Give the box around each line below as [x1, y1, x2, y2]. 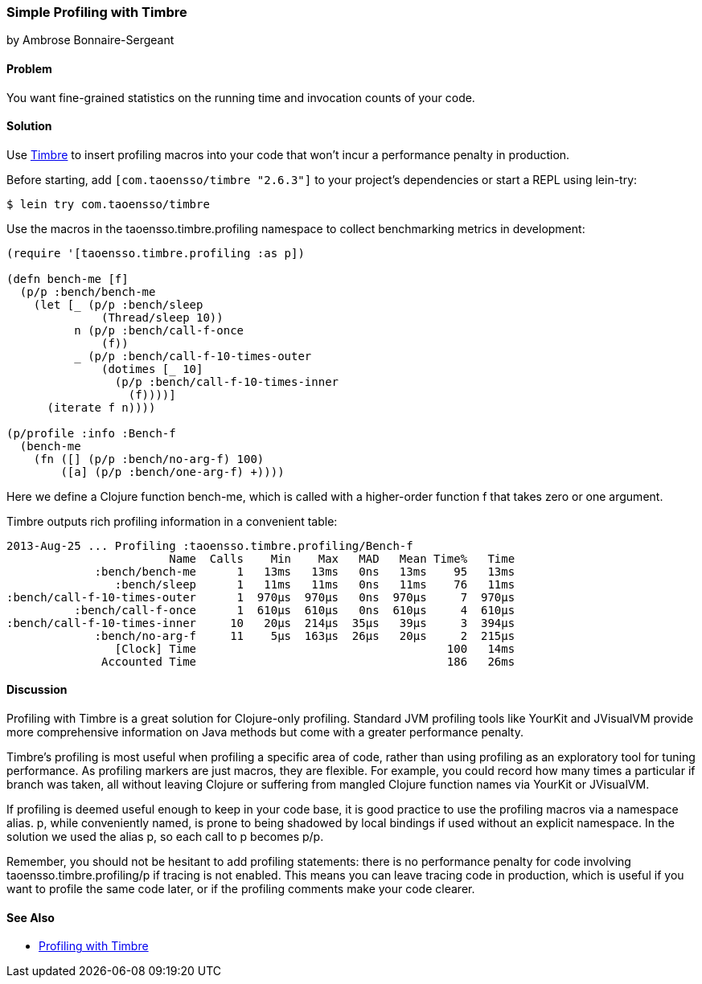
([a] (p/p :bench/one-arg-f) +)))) [60, 465, 285, 478]
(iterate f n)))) [47, 400, 156, 414]
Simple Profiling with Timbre [6, 4, 187, 20]
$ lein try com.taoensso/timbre [6, 197, 210, 211]
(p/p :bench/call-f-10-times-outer [88, 349, 312, 363]
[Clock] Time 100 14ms [114, 642, 515, 655]
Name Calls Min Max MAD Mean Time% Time [169, 551, 515, 565]
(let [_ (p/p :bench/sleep [33, 297, 203, 311]
